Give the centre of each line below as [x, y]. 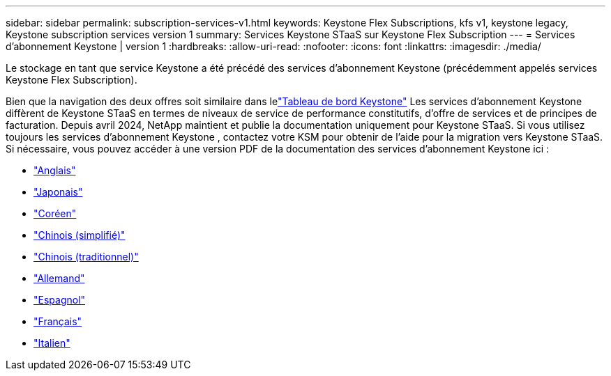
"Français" [58, 321]
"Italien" [52, 343]
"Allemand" [59, 278]
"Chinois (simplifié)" [80, 235]
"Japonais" [58, 192]
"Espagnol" [60, 300]
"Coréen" [55, 213]
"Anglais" [55, 170]
